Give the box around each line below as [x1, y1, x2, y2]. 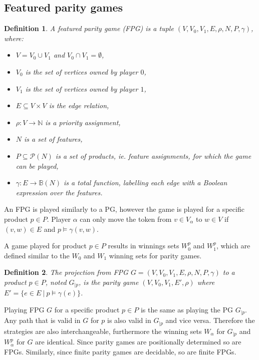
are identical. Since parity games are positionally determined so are [35, 336, 241, 347]
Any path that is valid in [4, 315, 81, 325]
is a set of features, [24, 134, 83, 144]
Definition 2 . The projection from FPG [4, 267, 128, 277]
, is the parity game [79, 276, 139, 287]
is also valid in [107, 315, 151, 325]
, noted [45, 276, 67, 287]
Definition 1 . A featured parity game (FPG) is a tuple [4, 23, 174, 34]
